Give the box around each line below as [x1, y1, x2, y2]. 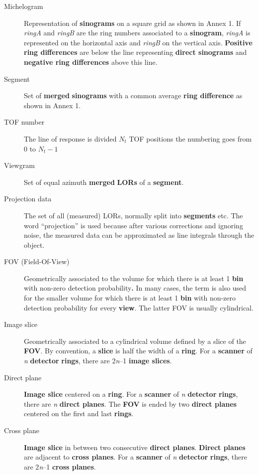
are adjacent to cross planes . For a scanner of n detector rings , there [24, 452, 248, 462]
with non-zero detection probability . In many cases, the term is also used [24, 283, 247, 293]
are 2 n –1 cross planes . [24, 461, 96, 472]
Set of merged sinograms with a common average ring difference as [24, 90, 243, 101]
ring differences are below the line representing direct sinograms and [24, 47, 247, 57]
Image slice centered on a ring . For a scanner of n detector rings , [24, 389, 238, 399]
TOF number [4, 117, 45, 127]
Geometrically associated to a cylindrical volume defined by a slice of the [24, 335, 246, 346]
